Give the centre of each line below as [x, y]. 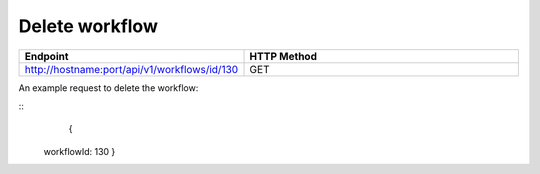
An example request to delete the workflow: [108, 87]
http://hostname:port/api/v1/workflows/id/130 [131, 69]
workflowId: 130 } [79, 151]
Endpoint [46, 56]
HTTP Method [283, 56]
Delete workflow [88, 26]
